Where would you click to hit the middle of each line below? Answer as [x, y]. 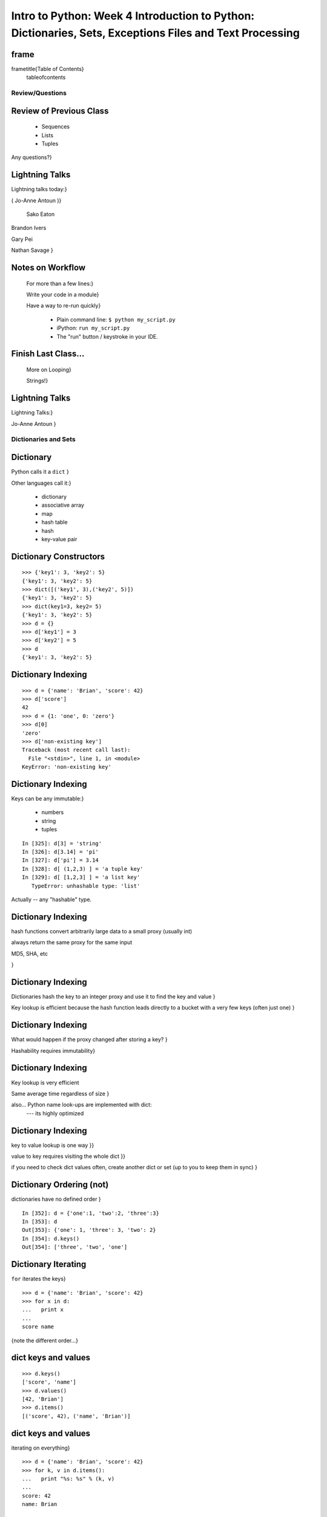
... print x [43, 1310]
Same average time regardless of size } [60, 1093]
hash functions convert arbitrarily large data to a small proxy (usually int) [102, 931]
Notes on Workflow [48, 268]
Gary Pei [22, 239]
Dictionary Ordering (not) [60, 1185]
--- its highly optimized [55, 1113]
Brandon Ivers [29, 228]
